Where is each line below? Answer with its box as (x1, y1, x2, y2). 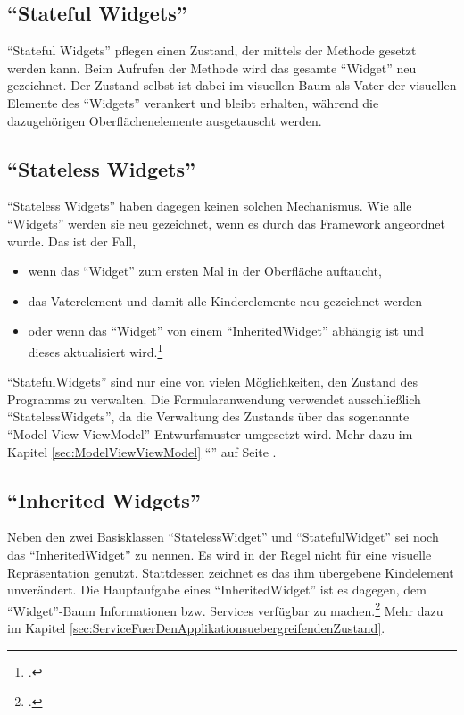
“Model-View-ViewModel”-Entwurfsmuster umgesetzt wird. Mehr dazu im (7, 424, 413, 443)
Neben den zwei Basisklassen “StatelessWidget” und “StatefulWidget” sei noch (7, 528, 439, 546)
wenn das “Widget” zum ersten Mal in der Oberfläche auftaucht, (28, 262, 382, 280)
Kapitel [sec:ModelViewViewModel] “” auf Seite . (7, 442, 277, 461)
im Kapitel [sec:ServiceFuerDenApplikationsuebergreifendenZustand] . (7, 618, 385, 636)
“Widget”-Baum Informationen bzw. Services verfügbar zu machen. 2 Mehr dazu (7, 598, 443, 619)
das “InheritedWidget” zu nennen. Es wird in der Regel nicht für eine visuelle (7, 545, 432, 563)
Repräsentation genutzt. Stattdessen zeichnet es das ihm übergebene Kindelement (7, 562, 454, 581)
